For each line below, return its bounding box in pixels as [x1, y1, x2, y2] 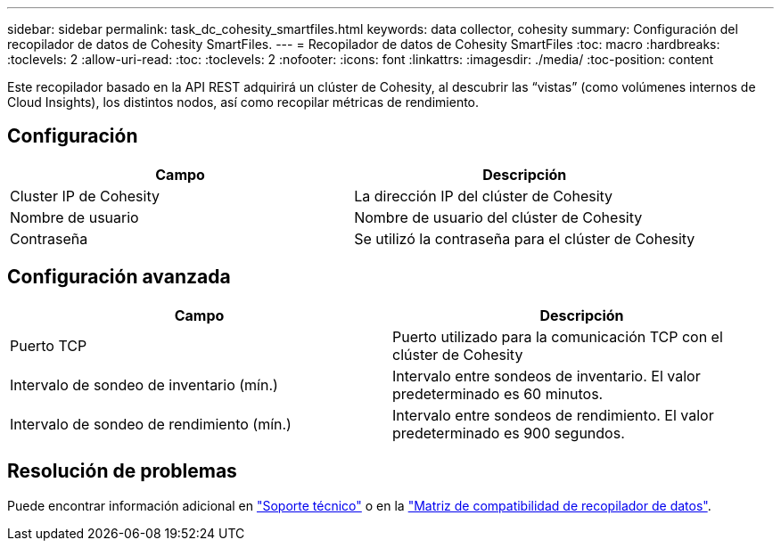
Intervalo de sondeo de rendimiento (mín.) [10, 414, 292, 433]
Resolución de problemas [7, 460, 237, 483]
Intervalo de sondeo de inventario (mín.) [10, 375, 278, 394]
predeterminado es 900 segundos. [392, 423, 625, 442]
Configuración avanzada [7, 266, 231, 289]
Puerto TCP [10, 336, 87, 355]
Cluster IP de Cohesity [10, 186, 160, 205]
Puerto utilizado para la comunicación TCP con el [392, 327, 723, 346]
